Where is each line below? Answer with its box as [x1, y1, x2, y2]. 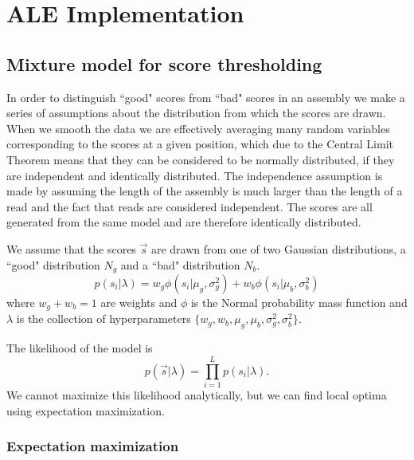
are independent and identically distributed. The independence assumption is [6, 167, 383, 183]
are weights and [100, 293, 178, 310]
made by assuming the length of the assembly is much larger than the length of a [6, 183, 403, 199]
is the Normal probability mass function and [190, 293, 408, 310]
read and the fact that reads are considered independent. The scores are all [6, 198, 373, 214]
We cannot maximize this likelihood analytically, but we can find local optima [6, 386, 387, 403]
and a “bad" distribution [120, 256, 240, 273]
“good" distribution [6, 256, 100, 273]
